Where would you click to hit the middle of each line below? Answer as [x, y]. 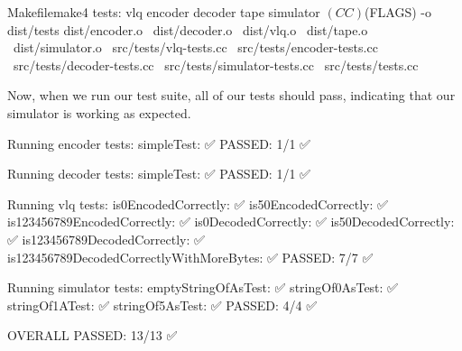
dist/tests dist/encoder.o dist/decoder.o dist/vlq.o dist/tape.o [188, 29]
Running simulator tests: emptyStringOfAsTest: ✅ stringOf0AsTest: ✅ [203, 287]
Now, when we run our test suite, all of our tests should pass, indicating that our [231, 95]
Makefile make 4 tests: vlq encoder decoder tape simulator [164, 12]
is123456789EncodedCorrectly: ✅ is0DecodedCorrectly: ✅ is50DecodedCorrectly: [231, 222]
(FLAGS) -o [398, 12]
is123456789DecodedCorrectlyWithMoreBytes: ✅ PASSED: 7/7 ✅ [190, 257]
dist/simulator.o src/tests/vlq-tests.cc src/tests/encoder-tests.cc [195, 47]
